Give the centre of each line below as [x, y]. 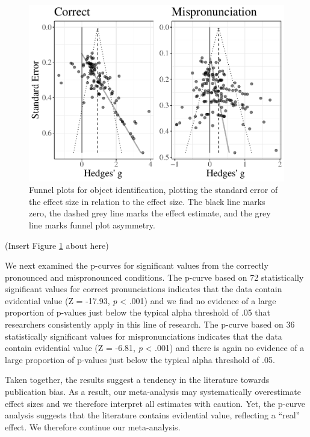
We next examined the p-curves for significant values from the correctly [137, 265]
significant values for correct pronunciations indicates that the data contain [144, 289]
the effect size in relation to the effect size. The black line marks [147, 201]
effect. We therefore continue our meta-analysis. [93, 426]
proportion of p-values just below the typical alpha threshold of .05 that [138, 312]
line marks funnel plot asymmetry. [92, 225]
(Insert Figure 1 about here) [57, 245]
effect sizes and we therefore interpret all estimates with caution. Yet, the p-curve [155, 403]
